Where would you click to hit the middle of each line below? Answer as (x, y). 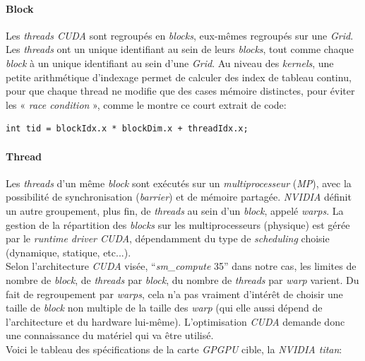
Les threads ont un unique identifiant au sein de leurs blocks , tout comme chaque (180, 49)
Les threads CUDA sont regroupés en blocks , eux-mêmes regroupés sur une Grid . (180, 35)
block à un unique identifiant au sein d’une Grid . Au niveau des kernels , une (170, 63)
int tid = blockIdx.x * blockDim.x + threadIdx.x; (127, 129)
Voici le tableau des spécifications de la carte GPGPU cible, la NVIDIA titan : (174, 349)
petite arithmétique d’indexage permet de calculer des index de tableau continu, (179, 77)
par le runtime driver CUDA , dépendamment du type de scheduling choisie (168, 238)
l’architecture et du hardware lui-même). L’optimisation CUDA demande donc (175, 321)
